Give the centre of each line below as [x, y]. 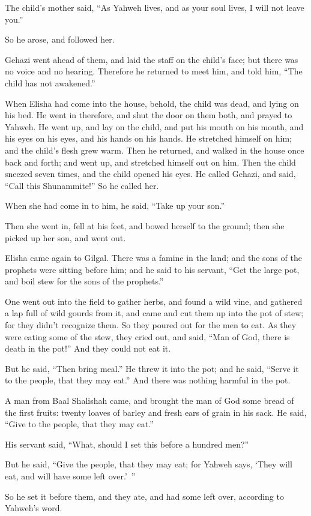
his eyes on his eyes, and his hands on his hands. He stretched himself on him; [148, 138]
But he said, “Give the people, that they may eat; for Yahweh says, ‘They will [149, 464]
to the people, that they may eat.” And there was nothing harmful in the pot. [148, 380]
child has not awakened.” [50, 82]
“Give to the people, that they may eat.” [79, 424]
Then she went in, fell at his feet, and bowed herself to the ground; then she [145, 225]
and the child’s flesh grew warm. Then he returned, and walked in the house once [155, 150]
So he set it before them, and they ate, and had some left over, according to [144, 496]
